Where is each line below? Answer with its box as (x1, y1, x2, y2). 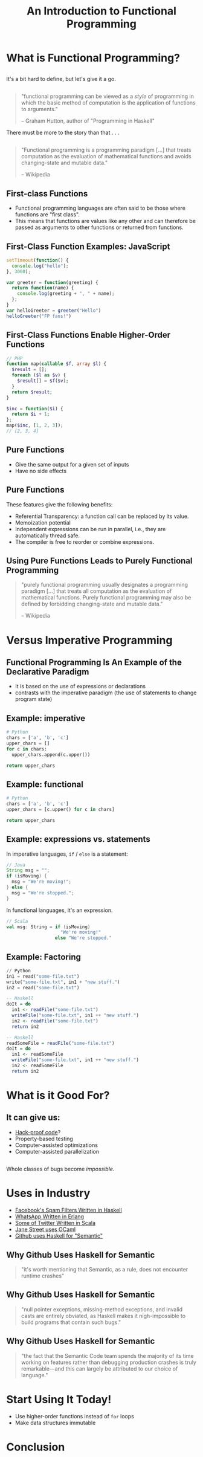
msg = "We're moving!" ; (11, 879, 71, 885)
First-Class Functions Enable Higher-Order (6, 330, 171, 340)
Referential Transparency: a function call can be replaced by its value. (14, 512, 189, 520)
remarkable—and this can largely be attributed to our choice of (21, 1365, 178, 1372)
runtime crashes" (21, 1272, 65, 1279)
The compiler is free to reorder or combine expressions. (14, 538, 155, 545)
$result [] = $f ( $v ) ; (17, 378, 69, 384)
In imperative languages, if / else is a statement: (6, 850, 128, 858)
